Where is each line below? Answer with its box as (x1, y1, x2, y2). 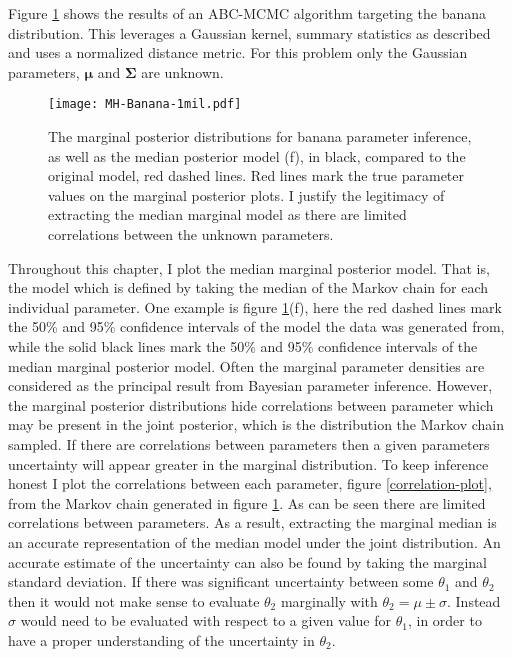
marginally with (280, 590, 378, 611)
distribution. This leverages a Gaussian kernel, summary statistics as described (8, 22, 491, 43)
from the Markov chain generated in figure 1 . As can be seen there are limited (8, 492, 486, 513)
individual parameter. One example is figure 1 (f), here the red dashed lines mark (8, 296, 502, 317)
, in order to (407, 610, 482, 631)
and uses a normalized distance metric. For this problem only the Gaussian (8, 42, 468, 63)
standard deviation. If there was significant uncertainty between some (8, 571, 434, 592)
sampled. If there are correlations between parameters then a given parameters (8, 433, 490, 454)
